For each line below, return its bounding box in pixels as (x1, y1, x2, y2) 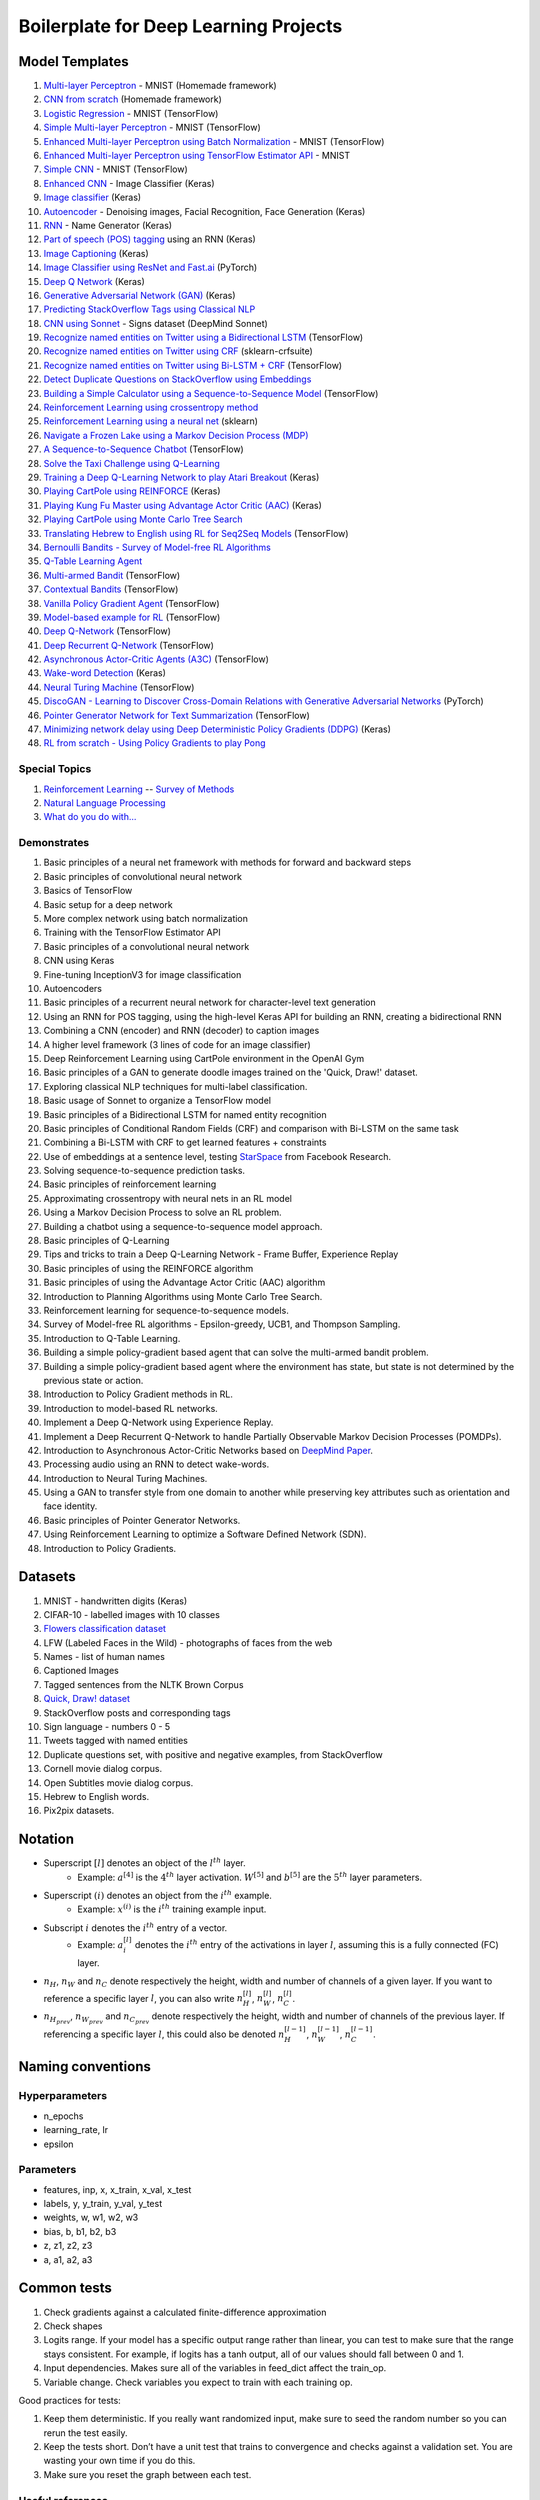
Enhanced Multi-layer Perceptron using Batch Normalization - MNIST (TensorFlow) (43, 135, 385, 147)
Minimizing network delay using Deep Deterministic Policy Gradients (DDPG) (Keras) (43, 723, 392, 735)
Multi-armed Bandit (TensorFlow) (43, 569, 181, 581)
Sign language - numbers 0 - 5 (43, 1721, 171, 1733)
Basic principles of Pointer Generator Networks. (43, 1514, 241, 1526)
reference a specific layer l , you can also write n (43, 1992, 244, 2004)
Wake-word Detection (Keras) (43, 667, 167, 679)
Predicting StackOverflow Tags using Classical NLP (43, 303, 256, 315)
